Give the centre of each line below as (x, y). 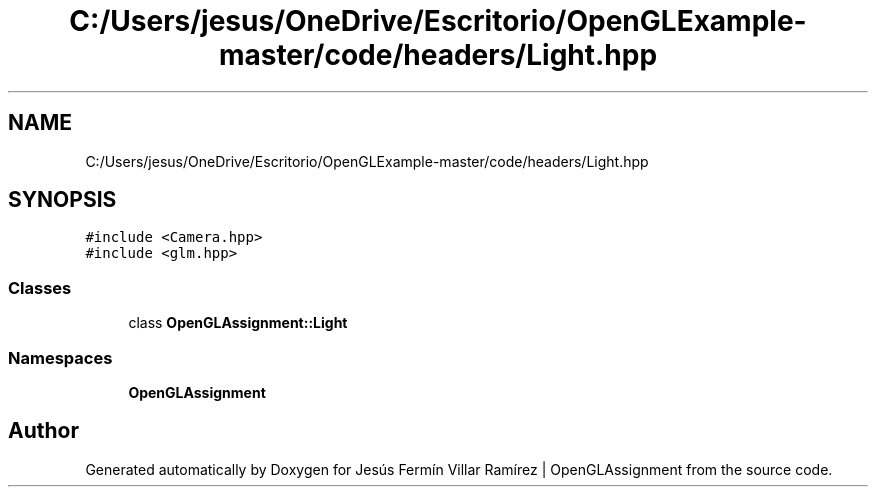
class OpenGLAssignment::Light (238, 323)
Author (43, 431)
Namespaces (60, 357)
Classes (40, 287)
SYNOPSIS (62, 200)
